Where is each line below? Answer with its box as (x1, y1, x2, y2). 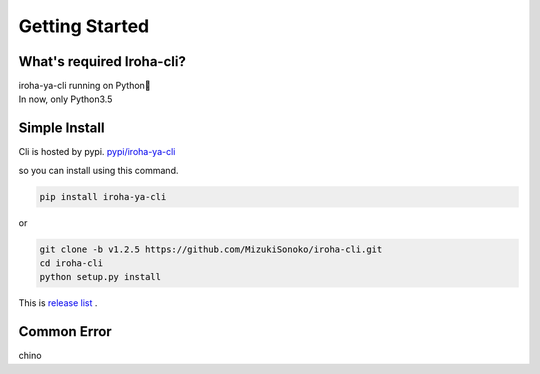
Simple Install (18, 120, 105, 137)
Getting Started (18, 15, 150, 37)
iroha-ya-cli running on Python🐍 (18, 80, 151, 92)
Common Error (18, 323, 112, 340)
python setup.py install (39, 271, 162, 283)
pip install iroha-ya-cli (39, 191, 167, 202)
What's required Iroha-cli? (18, 53, 187, 70)
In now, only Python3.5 (18, 93, 113, 105)
